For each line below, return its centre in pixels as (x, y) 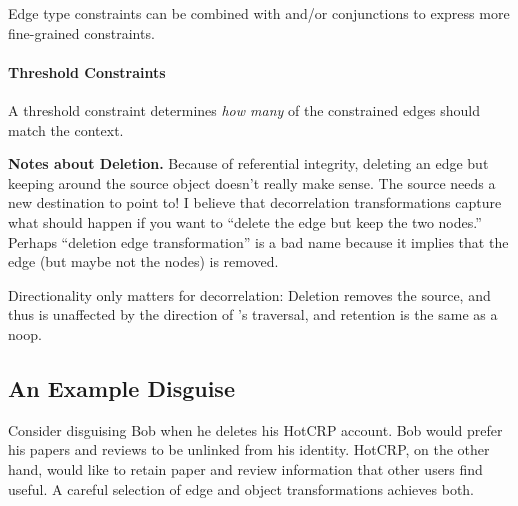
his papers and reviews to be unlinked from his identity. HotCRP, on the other (249, 449)
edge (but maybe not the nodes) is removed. (143, 261)
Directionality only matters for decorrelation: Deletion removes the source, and (249, 294)
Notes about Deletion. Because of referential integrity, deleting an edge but (248, 163)
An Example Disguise (121, 387)
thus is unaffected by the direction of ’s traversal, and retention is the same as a (253, 314)
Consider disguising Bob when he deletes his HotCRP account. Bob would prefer (255, 429)
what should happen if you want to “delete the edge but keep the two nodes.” (245, 221)
